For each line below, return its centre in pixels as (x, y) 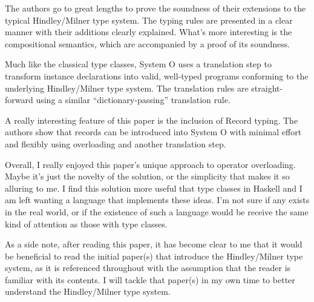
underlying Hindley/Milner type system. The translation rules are (127, 88)
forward (19, 100)
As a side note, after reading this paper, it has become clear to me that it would (154, 244)
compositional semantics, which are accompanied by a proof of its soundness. (148, 43)
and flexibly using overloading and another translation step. (116, 143)
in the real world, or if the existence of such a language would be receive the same (157, 211)
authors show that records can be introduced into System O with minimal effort (153, 132)
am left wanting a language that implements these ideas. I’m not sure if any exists (157, 200)
